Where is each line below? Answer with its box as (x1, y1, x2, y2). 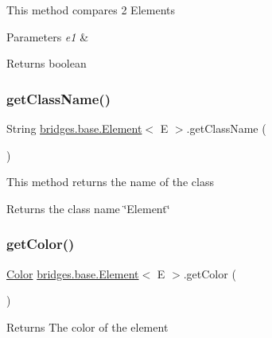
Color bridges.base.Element (6, 265, 139, 282)
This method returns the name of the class (6, 173, 214, 190)
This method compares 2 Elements (6, 2, 175, 17)
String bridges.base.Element (6, 120, 142, 136)
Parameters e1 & (6, 28, 89, 45)
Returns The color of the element (6, 318, 169, 335)
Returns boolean (6, 55, 87, 72)
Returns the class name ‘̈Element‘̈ (6, 200, 170, 216)
